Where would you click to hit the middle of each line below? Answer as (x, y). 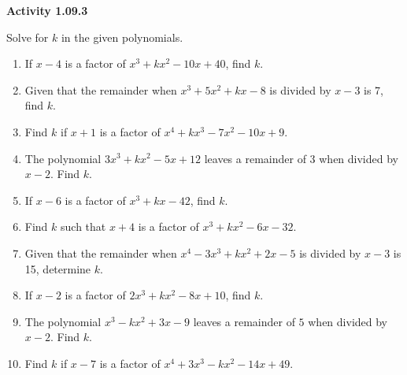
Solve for (28, 37)
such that (83, 226)
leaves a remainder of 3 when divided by (301, 158)
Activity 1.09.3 (47, 10)
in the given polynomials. (122, 37)
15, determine (58, 268)
